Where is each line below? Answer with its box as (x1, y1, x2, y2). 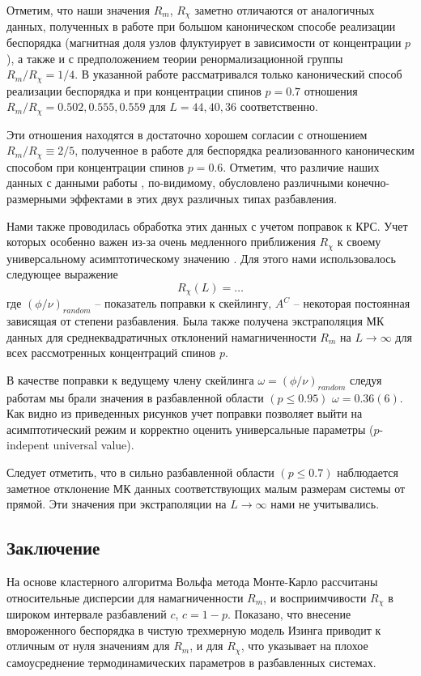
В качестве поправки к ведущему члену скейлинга (6, 371, 254, 388)
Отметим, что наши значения (6, 2, 150, 18)
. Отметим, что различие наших (223, 158, 380, 175)
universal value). (53, 436, 134, 453)
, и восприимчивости (263, 589, 367, 606)
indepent (6, 436, 49, 453)
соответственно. (240, 98, 318, 115)
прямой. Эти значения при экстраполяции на (6, 495, 227, 512)
